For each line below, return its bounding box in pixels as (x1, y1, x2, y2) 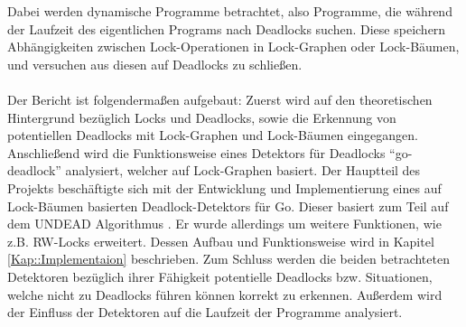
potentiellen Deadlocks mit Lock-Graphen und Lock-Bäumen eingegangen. (7, 126, 418, 145)
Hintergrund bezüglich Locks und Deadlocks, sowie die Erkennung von (7, 107, 396, 126)
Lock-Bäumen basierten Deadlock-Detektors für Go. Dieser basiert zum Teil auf (7, 196, 449, 215)
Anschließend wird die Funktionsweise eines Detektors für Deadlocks (7, 143, 386, 162)
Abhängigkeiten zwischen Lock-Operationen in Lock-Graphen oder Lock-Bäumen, (7, 37, 460, 56)
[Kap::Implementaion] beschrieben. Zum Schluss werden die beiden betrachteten (7, 249, 450, 268)
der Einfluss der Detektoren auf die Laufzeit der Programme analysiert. (7, 303, 403, 322)
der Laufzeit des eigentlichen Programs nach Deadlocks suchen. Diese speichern (7, 19, 446, 38)
